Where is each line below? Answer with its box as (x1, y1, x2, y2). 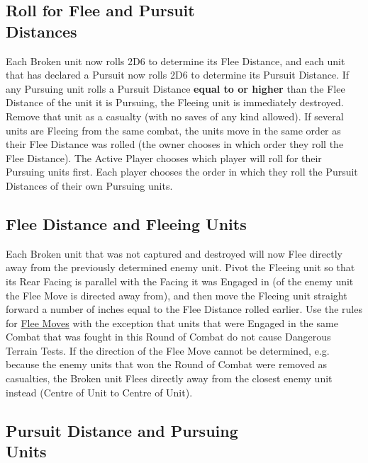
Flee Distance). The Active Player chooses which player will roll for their (6, 150, 322, 165)
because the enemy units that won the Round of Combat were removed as (6, 357, 328, 372)
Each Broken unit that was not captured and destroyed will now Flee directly (6, 246, 342, 261)
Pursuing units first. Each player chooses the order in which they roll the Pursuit (6, 164, 358, 179)
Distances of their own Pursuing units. (6, 178, 173, 193)
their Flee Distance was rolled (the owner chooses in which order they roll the (6, 137, 344, 152)
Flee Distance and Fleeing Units (6, 212, 247, 234)
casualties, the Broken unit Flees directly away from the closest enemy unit (6, 371, 333, 386)
